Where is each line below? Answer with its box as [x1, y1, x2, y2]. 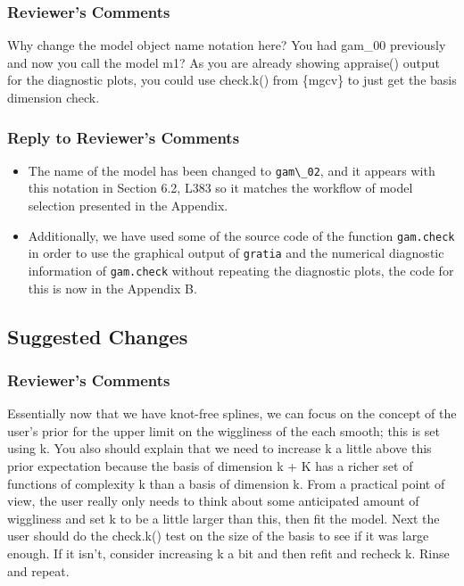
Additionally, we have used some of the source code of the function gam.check [28, 226, 455, 244]
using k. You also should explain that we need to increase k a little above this [7, 439, 432, 458]
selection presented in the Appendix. [28, 196, 228, 215]
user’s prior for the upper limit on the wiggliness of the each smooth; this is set [7, 421, 440, 440]
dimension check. [7, 88, 100, 106]
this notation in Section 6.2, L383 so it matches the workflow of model [28, 178, 413, 197]
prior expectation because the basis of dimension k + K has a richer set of [7, 457, 413, 475]
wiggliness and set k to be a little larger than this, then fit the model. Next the [7, 508, 440, 527]
